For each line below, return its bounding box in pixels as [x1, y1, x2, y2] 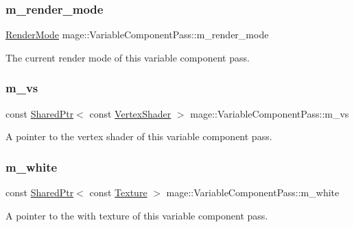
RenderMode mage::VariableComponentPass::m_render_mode [5, 27, 269, 42]
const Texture [89, 185, 147, 200]
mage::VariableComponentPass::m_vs [190, 106, 349, 120]
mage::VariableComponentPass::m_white [166, 185, 340, 200]
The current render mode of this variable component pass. [5, 50, 250, 64]
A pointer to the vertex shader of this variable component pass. [5, 129, 272, 144]
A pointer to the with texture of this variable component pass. [5, 208, 268, 222]
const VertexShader [89, 106, 172, 120]
